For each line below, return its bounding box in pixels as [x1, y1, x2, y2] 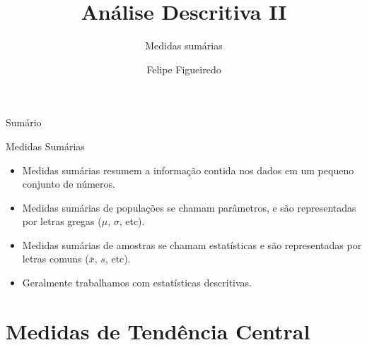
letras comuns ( [22, 251, 89, 266]
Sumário [6, 115, 42, 130]
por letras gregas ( [22, 214, 102, 229]
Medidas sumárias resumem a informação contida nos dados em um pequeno [22, 162, 354, 177]
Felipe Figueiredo [146, 61, 221, 76]
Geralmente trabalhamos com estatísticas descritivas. [22, 275, 252, 290]
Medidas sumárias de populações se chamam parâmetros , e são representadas [22, 200, 356, 214]
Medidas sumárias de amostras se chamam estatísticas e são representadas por [22, 237, 362, 252]
